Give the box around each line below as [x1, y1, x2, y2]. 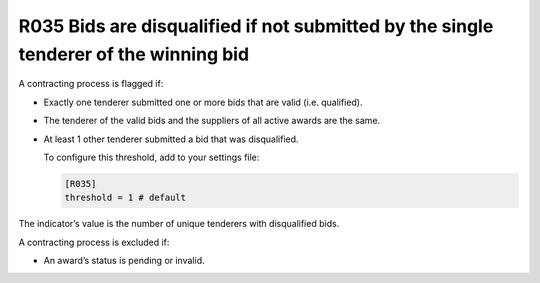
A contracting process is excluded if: [18, 236, 170, 248]
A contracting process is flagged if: [18, 78, 164, 90]
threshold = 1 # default [64, 192, 187, 204]
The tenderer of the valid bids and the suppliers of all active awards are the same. [43, 115, 381, 127]
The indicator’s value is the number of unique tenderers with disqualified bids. [18, 218, 340, 230]
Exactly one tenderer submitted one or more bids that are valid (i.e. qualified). [43, 96, 363, 108]
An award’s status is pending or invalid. [43, 255, 205, 267]
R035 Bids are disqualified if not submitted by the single [18, 15, 494, 37]
